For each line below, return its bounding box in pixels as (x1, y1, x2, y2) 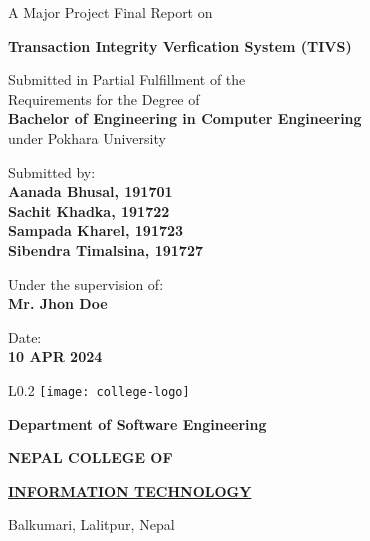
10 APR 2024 (8, 346, 103, 367)
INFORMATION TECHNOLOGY (8, 480, 252, 501)
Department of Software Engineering (8, 413, 267, 434)
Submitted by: (8, 161, 96, 182)
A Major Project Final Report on (8, 2, 213, 22)
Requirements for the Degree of (8, 88, 200, 109)
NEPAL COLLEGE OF (8, 447, 173, 468)
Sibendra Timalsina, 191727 (8, 239, 203, 260)
